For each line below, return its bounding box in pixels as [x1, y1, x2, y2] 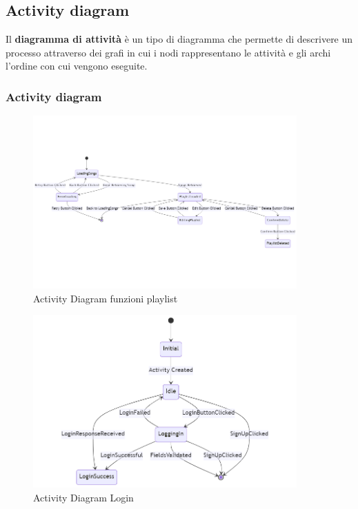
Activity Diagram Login [33, 490, 134, 504]
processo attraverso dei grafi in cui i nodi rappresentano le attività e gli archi [6, 45, 331, 59]
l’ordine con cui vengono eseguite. [6, 59, 148, 73]
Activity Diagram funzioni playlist [33, 291, 178, 305]
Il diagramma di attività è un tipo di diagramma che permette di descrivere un [6, 32, 353, 46]
